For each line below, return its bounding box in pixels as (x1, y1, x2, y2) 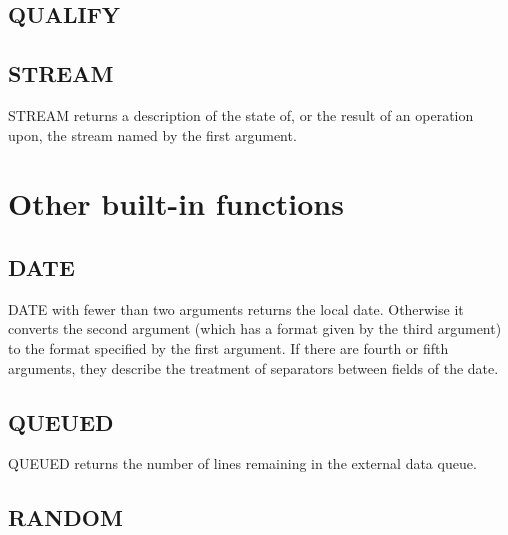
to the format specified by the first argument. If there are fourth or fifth (8, 337, 449, 358)
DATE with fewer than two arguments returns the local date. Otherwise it (8, 298, 464, 319)
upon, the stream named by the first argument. (8, 124, 297, 145)
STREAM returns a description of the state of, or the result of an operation (8, 104, 474, 125)
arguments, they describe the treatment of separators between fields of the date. (8, 357, 499, 378)
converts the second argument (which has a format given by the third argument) (8, 318, 502, 339)
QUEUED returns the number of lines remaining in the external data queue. (8, 453, 477, 474)
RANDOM (8, 502, 123, 533)
